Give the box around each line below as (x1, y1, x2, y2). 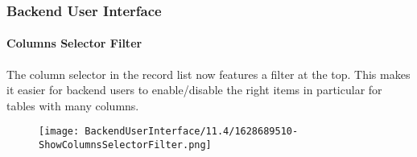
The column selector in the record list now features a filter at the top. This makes (6, 65, 411, 82)
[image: (39, 126, 80, 138)
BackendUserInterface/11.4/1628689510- (85, 126, 299, 138)
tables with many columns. (6, 97, 139, 114)
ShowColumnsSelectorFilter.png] (39, 139, 212, 151)
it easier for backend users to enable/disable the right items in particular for (6, 81, 382, 98)
